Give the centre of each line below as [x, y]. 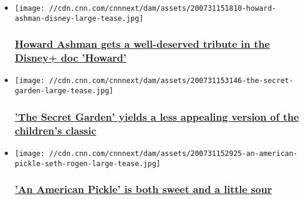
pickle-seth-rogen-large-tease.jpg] [88, 163]
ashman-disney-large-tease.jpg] [79, 18]
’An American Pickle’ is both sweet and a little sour [143, 189]
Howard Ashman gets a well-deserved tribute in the [142, 44]
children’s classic [55, 130]
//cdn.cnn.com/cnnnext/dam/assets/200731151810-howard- [163, 8]
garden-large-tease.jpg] [64, 91]
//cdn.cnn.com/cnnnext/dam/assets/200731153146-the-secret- [171, 81]
